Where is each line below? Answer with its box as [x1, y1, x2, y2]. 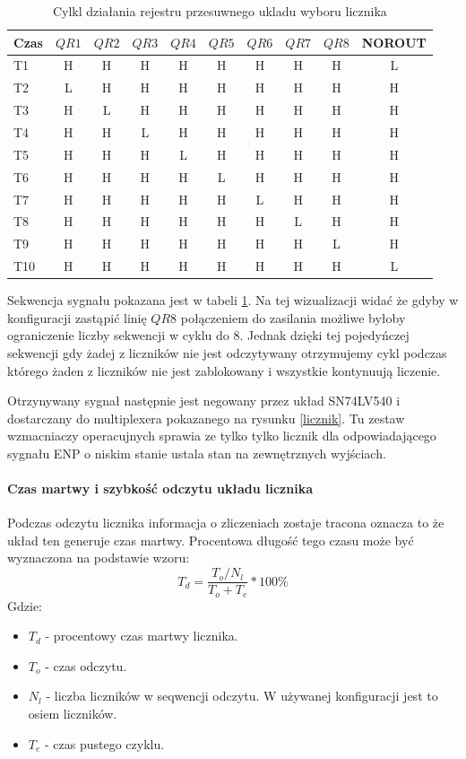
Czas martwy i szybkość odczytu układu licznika [7, 479, 313, 498]
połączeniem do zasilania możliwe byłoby [180, 308, 406, 327]
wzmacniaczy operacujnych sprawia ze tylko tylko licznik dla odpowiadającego [7, 426, 436, 445]
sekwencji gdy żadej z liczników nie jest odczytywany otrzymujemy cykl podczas [7, 343, 447, 362]
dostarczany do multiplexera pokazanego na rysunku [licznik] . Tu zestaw [7, 408, 405, 427]
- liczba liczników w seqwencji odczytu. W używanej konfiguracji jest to [46, 686, 438, 705]
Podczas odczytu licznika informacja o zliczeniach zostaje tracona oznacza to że [7, 513, 444, 532]
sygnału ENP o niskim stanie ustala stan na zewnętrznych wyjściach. [7, 443, 386, 462]
